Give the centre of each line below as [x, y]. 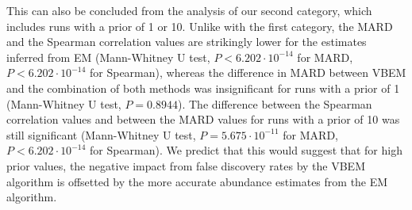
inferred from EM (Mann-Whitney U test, [108, 57]
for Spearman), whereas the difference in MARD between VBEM [248, 73]
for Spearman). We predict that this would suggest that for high [246, 150]
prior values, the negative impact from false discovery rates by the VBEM [186, 165]
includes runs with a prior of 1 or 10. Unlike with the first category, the [180, 26]
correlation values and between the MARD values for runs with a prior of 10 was [203, 119]
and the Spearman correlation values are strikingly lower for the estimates [187, 42]
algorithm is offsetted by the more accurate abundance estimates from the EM [197, 181]
